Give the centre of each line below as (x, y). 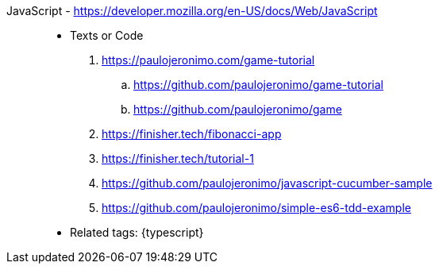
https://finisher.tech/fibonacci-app (192, 134)
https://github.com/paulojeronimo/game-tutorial (258, 85)
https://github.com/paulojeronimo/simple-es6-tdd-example (256, 208)
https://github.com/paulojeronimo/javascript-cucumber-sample (267, 183)
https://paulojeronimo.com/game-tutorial (208, 60)
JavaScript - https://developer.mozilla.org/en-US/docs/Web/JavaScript (192, 11)
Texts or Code (107, 35)
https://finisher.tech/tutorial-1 (178, 158)
